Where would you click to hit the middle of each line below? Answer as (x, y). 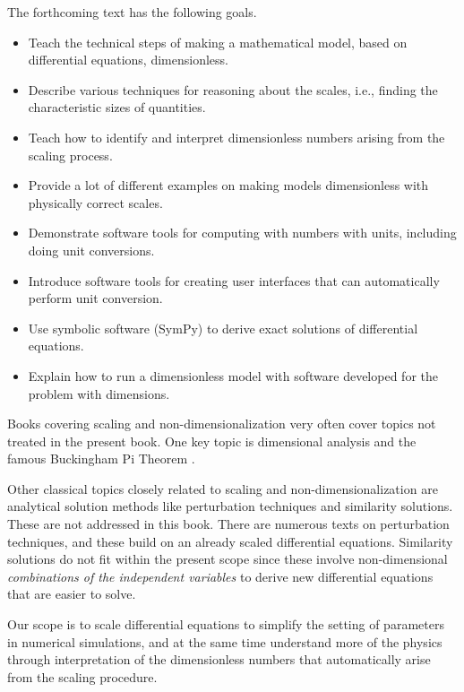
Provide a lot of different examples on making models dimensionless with (228, 185)
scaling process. (70, 155)
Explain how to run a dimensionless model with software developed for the (233, 375)
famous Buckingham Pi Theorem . (101, 458)
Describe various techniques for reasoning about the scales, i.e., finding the (233, 89)
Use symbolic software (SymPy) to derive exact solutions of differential (223, 328)
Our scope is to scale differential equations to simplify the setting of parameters (226, 624)
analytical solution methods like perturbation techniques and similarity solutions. (230, 506)
